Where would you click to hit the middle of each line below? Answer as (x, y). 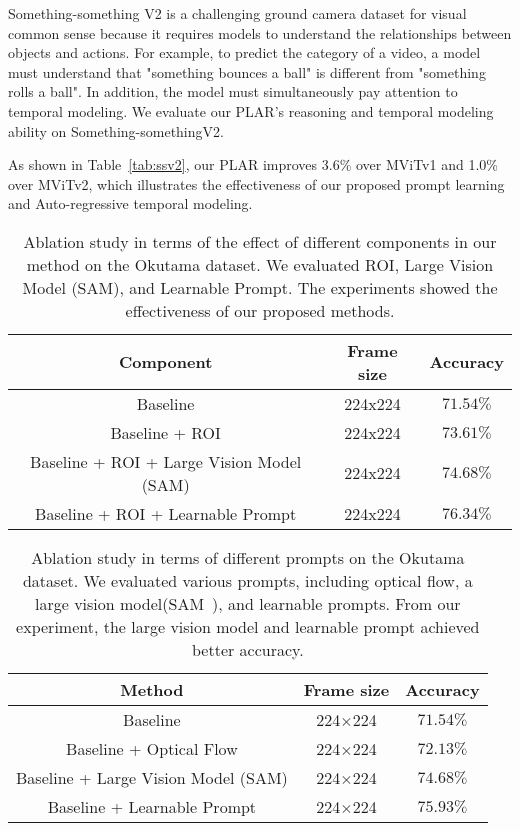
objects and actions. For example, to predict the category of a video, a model (244, 52)
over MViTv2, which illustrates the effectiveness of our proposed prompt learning (256, 183)
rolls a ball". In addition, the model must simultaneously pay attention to (233, 91)
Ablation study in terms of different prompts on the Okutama (248, 557)
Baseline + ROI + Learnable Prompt (166, 513)
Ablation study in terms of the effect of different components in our (260, 241)
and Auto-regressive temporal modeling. (130, 203)
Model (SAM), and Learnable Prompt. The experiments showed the (260, 287)
